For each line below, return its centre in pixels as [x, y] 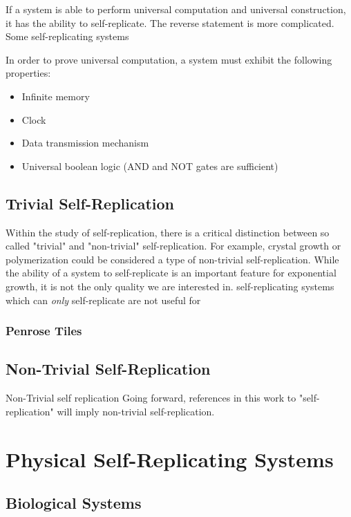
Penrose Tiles [44, 331]
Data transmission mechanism [85, 143]
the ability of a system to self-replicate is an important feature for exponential [171, 273]
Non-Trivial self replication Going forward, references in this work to [151, 398]
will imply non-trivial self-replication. [136, 411]
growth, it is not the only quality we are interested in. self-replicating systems [170, 286]
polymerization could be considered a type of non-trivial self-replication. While [172, 259]
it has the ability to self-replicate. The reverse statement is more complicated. [170, 22]
